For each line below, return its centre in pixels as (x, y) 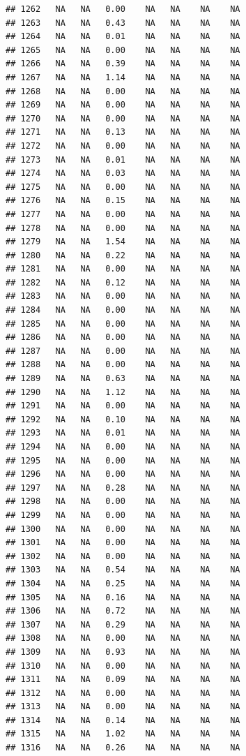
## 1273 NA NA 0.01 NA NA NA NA (123, 160)
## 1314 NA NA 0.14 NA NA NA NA (123, 720)
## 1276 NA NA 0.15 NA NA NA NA (123, 201)
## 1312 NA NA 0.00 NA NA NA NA (123, 693)
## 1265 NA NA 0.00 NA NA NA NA (123, 50)
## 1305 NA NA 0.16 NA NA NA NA (123, 597)
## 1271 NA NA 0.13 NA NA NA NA (123, 132)
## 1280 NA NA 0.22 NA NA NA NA (123, 255)
